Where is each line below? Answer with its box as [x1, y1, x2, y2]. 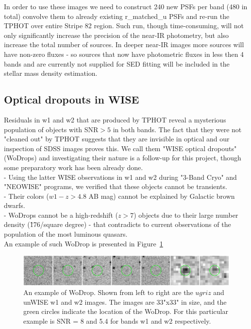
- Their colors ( [4, 190, 49, 201]
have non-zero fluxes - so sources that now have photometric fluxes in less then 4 [4, 49, 244, 59]
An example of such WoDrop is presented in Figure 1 [4, 238, 163, 248]
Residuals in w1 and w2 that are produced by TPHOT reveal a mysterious [4, 114, 226, 124]
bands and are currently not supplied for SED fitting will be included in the [4, 58, 230, 69]
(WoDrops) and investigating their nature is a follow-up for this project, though [4, 153, 241, 163]
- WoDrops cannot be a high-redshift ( [4, 209, 118, 220]
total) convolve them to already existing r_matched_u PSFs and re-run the [4, 11, 230, 21]
